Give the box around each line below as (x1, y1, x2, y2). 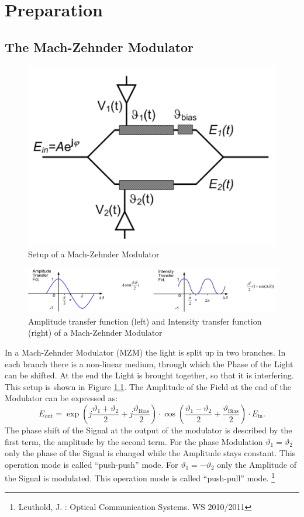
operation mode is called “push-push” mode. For (5, 458, 178, 470)
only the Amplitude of (217, 458, 297, 470)
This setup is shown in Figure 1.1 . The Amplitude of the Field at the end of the (5, 380, 291, 392)
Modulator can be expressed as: (5, 392, 118, 404)
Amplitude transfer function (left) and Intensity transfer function (28, 315, 262, 327)
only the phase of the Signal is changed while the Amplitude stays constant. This (5, 447, 296, 459)
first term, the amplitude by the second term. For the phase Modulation (5, 435, 263, 447)
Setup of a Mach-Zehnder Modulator (28, 248, 160, 260)
